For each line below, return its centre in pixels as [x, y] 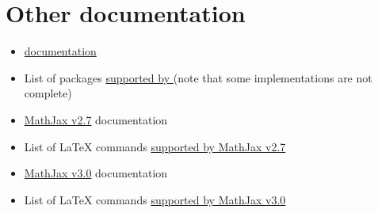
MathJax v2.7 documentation [96, 119]
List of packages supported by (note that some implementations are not [198, 77]
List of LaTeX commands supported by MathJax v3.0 [155, 199]
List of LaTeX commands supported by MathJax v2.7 [155, 146]
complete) [48, 93]
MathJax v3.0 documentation [96, 173]
